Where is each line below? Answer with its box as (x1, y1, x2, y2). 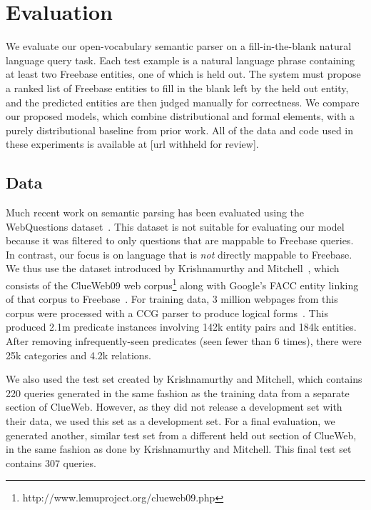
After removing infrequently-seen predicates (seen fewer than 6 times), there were (6, 334, 362, 349)
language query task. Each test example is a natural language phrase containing (6, 52, 355, 67)
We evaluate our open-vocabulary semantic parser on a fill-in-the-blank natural (6, 39, 352, 54)
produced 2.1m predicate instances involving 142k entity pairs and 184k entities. (6, 319, 357, 334)
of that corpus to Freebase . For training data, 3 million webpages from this (6, 291, 338, 306)
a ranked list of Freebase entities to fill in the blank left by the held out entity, (6, 80, 349, 95)
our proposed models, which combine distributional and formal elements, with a (6, 109, 355, 124)
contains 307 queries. (6, 455, 96, 470)
